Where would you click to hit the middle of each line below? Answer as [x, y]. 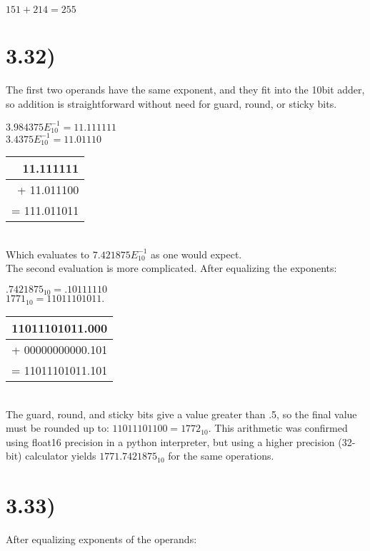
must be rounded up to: [57, 428]
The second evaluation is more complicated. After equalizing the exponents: [171, 268]
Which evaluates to [48, 254]
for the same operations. [221, 456]
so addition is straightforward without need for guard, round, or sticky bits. [171, 103]
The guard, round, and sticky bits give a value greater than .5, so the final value [181, 414]
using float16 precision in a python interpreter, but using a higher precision [170, 441]
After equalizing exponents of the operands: [101, 539]
